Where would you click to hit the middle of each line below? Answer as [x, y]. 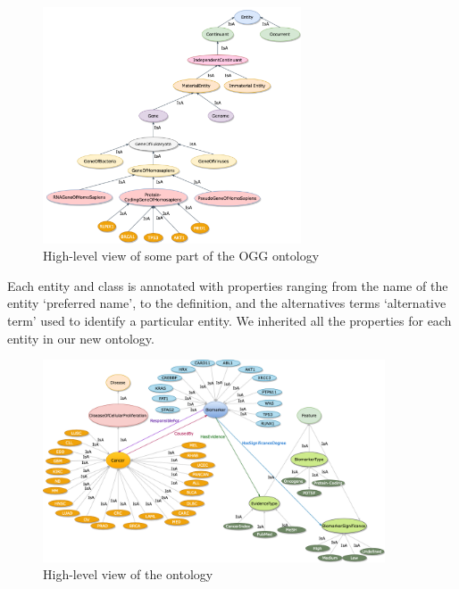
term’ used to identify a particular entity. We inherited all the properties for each [229, 320]
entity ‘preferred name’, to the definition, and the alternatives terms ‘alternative [227, 303]
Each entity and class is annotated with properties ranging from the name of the [228, 285]
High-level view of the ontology [128, 574]
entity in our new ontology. [81, 338]
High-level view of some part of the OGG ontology [181, 256]
